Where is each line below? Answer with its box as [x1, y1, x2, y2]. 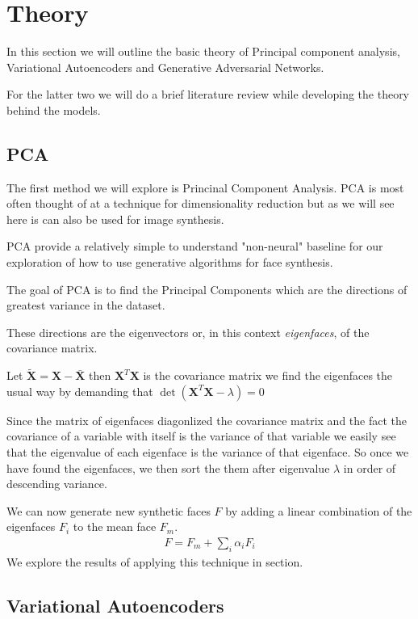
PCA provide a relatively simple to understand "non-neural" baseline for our [6, 238, 383, 255]
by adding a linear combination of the [225, 502, 412, 519]
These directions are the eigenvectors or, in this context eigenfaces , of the [6, 323, 370, 340]
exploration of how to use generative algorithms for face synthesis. [6, 254, 333, 271]
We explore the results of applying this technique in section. [6, 553, 303, 570]
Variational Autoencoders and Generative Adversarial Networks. [6, 58, 324, 75]
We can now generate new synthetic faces [6, 502, 211, 519]
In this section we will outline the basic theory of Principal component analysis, [6, 43, 400, 60]
